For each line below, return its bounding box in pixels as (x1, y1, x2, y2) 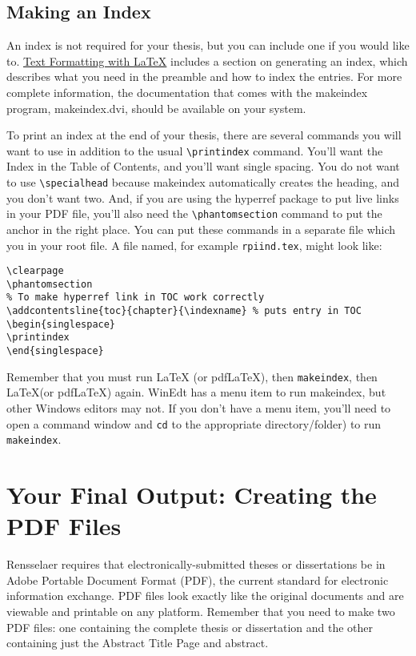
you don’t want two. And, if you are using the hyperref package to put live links (6, 189, 399, 206)
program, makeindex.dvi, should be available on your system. (6, 99, 306, 116)
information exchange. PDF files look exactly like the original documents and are (6, 587, 404, 604)
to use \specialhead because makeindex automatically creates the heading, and (6, 174, 399, 191)
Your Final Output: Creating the (6, 478, 377, 511)
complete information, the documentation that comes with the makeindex (6, 83, 368, 100)
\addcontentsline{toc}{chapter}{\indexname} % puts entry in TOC (6, 305, 362, 317)
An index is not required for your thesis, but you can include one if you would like (6, 37, 410, 54)
